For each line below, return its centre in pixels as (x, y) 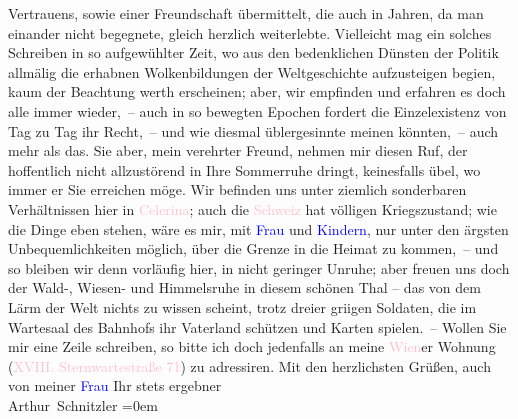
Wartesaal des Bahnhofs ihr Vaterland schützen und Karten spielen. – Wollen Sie (257, 326)
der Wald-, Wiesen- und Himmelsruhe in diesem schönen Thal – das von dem (244, 287)
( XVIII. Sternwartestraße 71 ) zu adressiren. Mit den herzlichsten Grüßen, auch (249, 365)
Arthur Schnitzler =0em (83, 404)
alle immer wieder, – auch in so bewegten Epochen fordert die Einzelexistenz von (257, 110)
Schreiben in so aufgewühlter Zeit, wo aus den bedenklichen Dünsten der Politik (253, 52)
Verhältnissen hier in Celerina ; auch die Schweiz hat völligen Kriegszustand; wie (252, 208)
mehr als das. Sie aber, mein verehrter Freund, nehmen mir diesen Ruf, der (238, 150)
